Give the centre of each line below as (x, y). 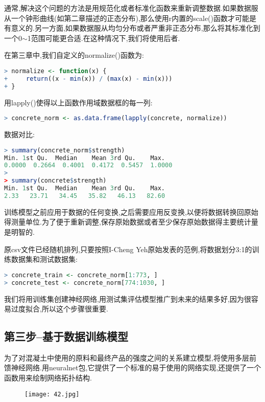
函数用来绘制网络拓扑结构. (48, 378)
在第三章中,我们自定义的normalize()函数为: (74, 55)
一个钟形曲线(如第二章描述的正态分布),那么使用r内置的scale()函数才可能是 (134, 18)
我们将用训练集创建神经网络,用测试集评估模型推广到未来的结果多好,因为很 (128, 298)
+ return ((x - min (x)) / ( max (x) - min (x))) (88, 79)
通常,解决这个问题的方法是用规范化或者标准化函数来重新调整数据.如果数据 (128, 8)
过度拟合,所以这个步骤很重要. (59, 309)
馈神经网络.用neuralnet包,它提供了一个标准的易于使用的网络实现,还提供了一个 (133, 367)
